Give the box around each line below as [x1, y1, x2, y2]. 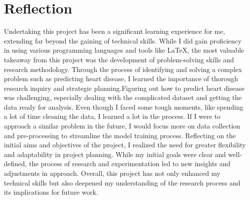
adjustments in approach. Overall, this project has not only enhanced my [4, 168, 221, 178]
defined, [4, 158, 27, 169]
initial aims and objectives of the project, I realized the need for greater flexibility [4, 140, 246, 150]
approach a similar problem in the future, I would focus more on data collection [4, 121, 240, 131]
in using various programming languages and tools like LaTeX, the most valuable [4, 45, 244, 55]
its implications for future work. [4, 187, 98, 197]
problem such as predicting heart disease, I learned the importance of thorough [4, 73, 238, 84]
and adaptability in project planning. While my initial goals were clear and [4, 149, 226, 159]
